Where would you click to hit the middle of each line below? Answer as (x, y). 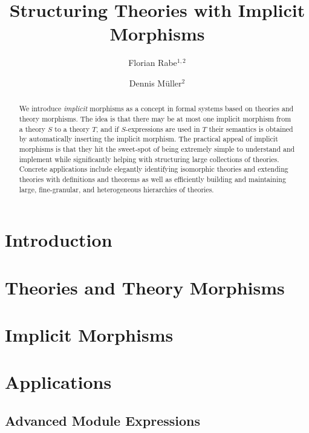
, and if (108, 129)
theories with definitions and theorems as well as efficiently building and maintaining (152, 179)
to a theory (72, 129)
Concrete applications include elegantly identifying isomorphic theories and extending (154, 169)
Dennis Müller (155, 83)
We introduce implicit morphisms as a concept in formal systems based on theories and (156, 109)
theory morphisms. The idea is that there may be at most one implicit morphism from (155, 118)
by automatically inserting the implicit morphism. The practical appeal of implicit (148, 139)
